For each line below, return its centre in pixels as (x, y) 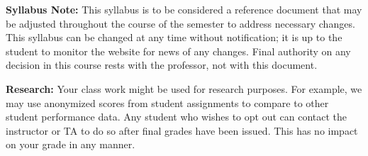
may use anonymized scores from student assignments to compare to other (167, 102)
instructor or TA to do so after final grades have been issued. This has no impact (182, 130)
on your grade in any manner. (71, 144)
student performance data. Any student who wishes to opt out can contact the (177, 117)
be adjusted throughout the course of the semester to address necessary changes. (180, 23)
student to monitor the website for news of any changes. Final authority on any (178, 51)
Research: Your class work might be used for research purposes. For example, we (184, 88)
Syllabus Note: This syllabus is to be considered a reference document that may (184, 9)
